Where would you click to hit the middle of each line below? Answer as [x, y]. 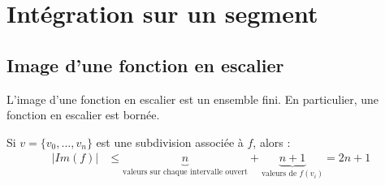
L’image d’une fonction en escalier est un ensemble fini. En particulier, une [193, 99]
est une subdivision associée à [170, 142]
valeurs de [279, 174]
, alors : [272, 142]
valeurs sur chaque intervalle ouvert [185, 172]
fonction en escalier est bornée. [83, 115]
